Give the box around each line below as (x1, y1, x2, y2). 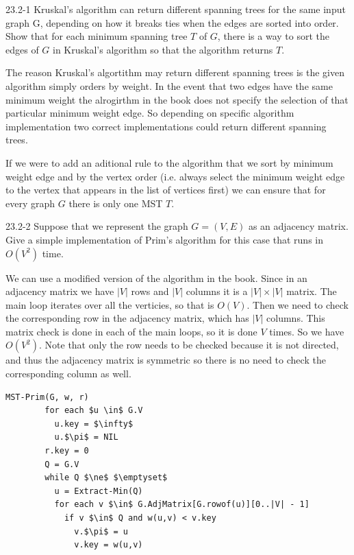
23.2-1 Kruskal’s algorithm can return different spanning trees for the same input (5, 2, 346, 16)
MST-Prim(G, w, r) (5, 392, 89, 402)
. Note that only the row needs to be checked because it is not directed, (39, 338, 339, 352)
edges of (5, 42, 39, 56)
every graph (5, 196, 55, 210)
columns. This (266, 311, 325, 325)
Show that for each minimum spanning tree (5, 29, 188, 43)
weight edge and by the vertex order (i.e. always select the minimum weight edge (5, 169, 345, 183)
